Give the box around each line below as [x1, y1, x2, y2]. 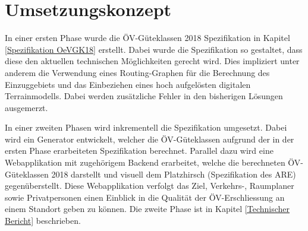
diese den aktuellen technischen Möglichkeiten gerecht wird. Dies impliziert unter [5, 55, 300, 67]
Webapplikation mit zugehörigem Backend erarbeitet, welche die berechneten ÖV [5, 156, 301, 169]
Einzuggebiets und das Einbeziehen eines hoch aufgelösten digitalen [5, 78, 251, 90]
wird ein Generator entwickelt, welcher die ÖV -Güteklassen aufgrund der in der [5, 132, 294, 145]
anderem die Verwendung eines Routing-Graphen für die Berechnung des [5, 66, 270, 78]
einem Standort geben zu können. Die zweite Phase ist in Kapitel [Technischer [5, 202, 290, 215]
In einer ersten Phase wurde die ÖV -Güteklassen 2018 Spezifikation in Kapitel [5, 31, 290, 44]
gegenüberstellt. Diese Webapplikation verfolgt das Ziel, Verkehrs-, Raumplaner [5, 179, 294, 192]
